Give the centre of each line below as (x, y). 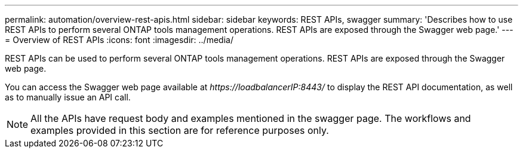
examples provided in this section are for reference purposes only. (180, 130)
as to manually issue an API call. (68, 97)
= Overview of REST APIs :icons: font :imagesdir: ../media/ (119, 40)
